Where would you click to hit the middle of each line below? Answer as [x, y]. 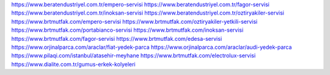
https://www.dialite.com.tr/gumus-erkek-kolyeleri [73, 64]
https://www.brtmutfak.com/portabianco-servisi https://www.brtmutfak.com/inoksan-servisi [127, 30]
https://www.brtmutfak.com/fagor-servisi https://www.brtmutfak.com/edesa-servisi [117, 38]
